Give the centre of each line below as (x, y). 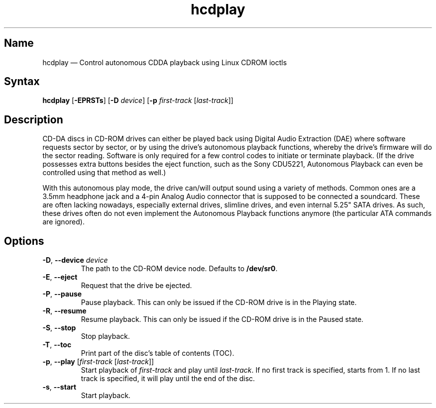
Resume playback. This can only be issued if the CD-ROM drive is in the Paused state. (222, 319)
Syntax (22, 82)
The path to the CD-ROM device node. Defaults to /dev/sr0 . (179, 269)
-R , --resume (64, 311)
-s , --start (59, 387)
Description (34, 119)
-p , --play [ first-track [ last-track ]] (98, 362)
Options (24, 241)
